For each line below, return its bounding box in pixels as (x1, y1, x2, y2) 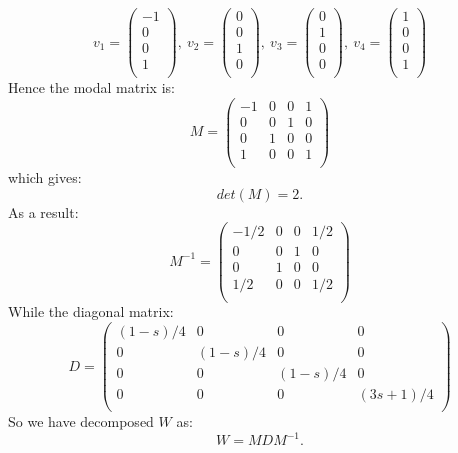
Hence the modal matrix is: (8, 77, 175, 98)
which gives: (8, 167, 82, 188)
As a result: (8, 201, 79, 222)
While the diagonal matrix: (8, 301, 174, 322)
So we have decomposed (8, 411, 154, 432)
